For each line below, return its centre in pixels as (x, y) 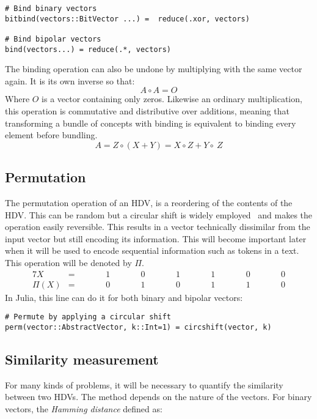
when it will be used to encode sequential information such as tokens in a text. (152, 250)
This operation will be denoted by (68, 263)
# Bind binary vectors (51, 9)
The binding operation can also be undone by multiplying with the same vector (154, 69)
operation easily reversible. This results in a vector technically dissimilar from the (158, 227)
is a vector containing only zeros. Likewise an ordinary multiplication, (172, 99)
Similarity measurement (82, 359)
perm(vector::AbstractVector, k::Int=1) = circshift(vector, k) (138, 327)
